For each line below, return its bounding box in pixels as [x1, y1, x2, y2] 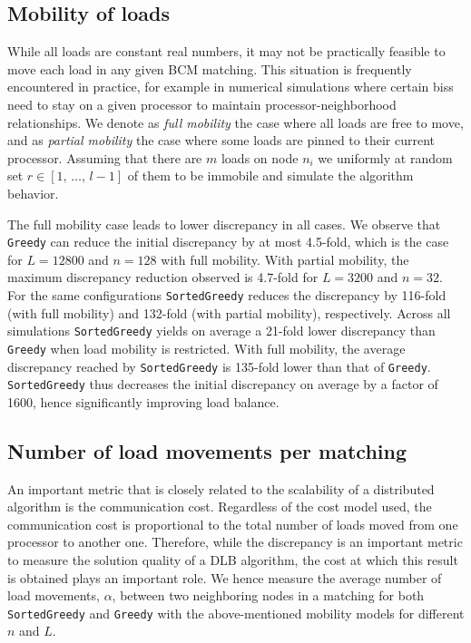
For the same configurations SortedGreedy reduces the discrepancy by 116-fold [7, 285, 446, 304]
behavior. [7, 183, 59, 202]
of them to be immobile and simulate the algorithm [127, 166, 414, 185]
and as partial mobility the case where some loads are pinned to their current [7, 131, 435, 150]
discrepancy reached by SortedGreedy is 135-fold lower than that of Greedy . [7, 356, 431, 375]
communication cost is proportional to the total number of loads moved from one [7, 514, 458, 533]
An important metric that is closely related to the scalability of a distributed [7, 479, 435, 498]
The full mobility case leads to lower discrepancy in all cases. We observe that [7, 214, 441, 233]
